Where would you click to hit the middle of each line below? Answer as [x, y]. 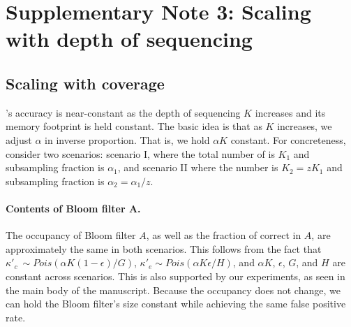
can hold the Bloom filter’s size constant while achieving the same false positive [176, 304]
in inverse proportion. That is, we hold [127, 139]
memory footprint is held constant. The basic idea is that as [134, 126]
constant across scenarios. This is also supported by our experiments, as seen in [175, 276]
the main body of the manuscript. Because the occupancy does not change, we [173, 290]
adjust [19, 139]
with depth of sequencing [129, 39]
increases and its [290, 112]
